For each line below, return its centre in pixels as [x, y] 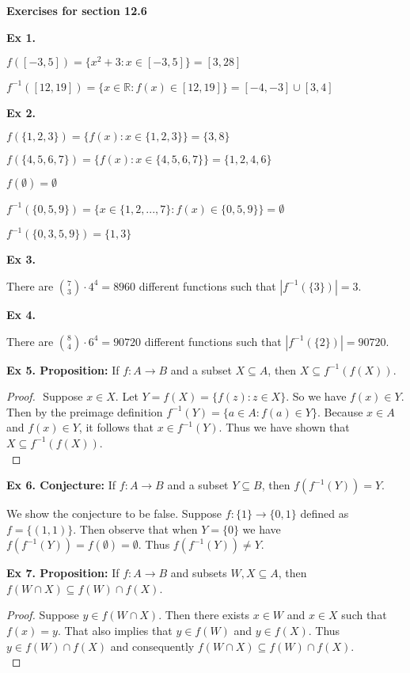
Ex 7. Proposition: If [63, 573]
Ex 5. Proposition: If [63, 369]
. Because [340, 411]
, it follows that [116, 427]
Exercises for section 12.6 [77, 10]
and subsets [199, 573]
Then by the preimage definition [85, 411]
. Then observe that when [135, 529]
